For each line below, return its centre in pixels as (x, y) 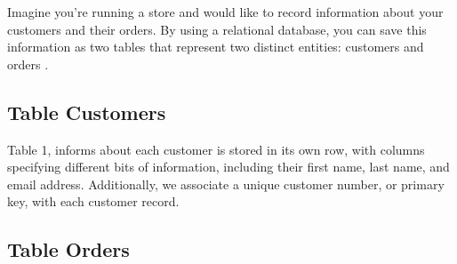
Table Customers (87, 112)
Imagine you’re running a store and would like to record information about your (225, 12)
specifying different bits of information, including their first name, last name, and (228, 167)
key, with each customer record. (93, 201)
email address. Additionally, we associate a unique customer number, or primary (226, 184)
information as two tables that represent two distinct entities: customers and (216, 47)
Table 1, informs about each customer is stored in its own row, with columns (216, 149)
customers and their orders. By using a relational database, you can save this (217, 29)
